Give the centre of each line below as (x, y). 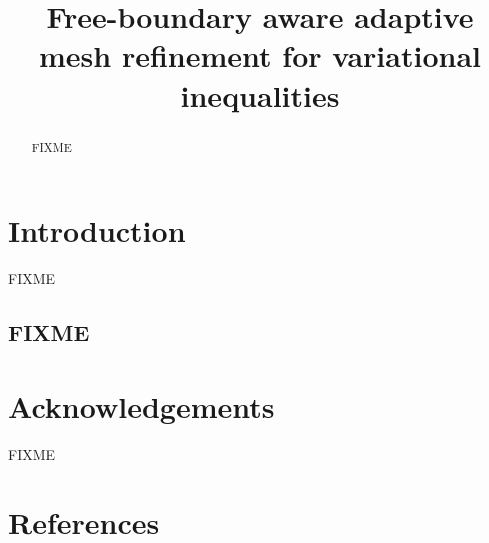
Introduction (97, 230)
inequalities (260, 94)
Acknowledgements (141, 405)
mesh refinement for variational (260, 55)
